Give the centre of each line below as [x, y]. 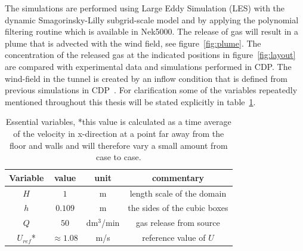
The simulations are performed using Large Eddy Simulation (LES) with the [145, 8]
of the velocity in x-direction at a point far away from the [119, 133]
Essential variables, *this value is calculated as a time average [118, 122]
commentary [178, 177]
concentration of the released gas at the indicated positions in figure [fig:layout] [150, 55]
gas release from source [178, 223]
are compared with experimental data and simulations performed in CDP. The [148, 66]
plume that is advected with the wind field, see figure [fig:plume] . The [133, 43]
